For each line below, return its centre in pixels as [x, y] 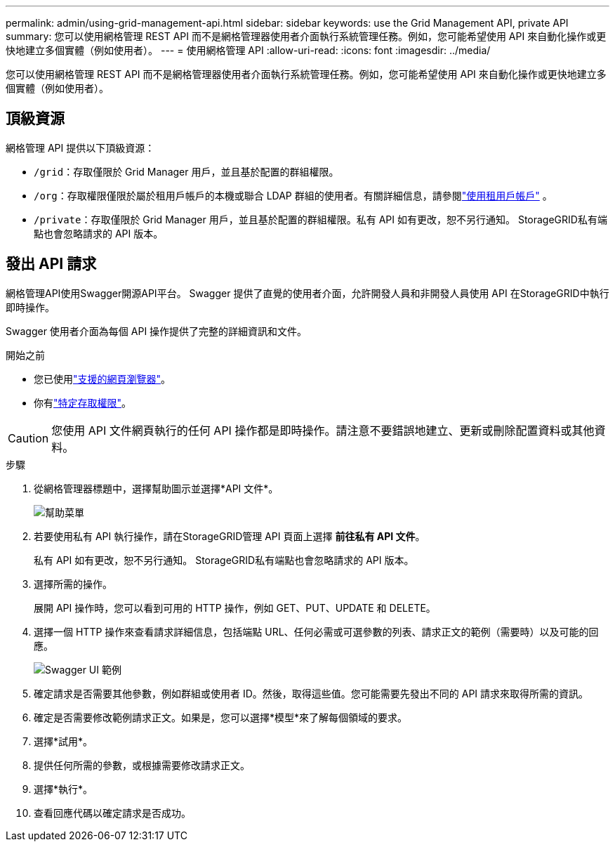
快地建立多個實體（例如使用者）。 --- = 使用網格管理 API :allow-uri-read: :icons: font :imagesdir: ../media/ [248, 50]
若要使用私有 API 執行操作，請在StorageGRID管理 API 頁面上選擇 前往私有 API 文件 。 [230, 536]
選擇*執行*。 [64, 789]
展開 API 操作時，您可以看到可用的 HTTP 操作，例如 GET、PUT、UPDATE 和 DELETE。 [235, 608]
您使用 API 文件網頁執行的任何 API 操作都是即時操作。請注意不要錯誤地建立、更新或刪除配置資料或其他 [323, 430]
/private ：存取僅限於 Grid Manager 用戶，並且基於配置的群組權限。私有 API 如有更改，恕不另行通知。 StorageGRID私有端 [320, 219]
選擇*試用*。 [64, 741]
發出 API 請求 [51, 264]
